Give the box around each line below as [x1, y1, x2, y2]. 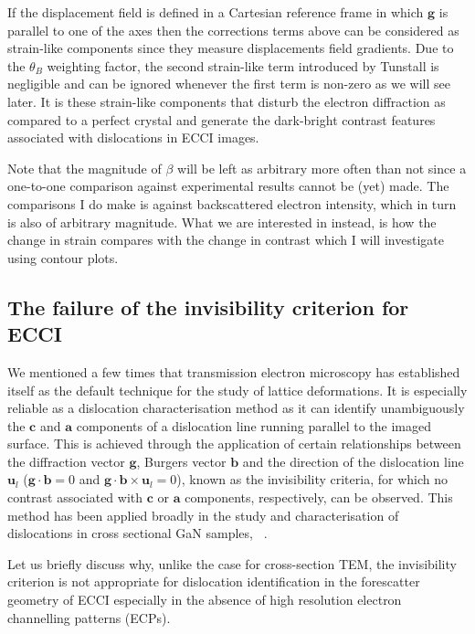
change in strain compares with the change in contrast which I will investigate [7, 230, 444, 249]
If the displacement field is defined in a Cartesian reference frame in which [7, 3, 424, 21]
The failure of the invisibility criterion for [7, 292, 409, 321]
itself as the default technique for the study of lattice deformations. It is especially [7, 380, 468, 399]
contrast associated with [7, 488, 143, 507]
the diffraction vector [7, 451, 125, 470]
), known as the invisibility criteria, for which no [176, 470, 448, 489]
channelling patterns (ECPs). [7, 608, 171, 627]
